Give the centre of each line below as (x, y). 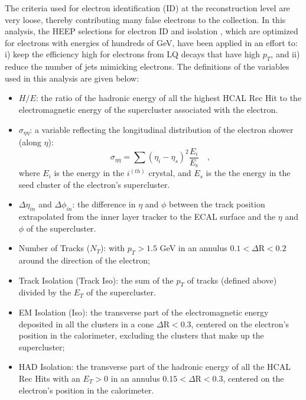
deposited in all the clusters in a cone (86, 323)
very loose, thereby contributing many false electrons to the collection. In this (145, 19)
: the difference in (104, 204)
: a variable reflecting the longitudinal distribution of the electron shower (162, 129)
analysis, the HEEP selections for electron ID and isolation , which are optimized (152, 31)
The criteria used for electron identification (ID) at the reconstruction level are (147, 8)
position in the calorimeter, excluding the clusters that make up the (141, 335)
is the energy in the (89, 173)
